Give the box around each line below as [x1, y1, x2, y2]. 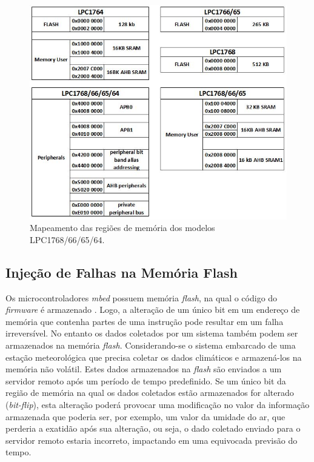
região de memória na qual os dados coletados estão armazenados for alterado [5, 386, 294, 399]
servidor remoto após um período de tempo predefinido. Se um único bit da [5, 374, 286, 387]
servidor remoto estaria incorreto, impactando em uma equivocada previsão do [5, 434, 298, 446]
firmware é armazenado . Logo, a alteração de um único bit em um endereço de [5, 303, 300, 316]
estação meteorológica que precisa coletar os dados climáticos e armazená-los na [5, 350, 302, 363]
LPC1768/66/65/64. [30, 233, 105, 246]
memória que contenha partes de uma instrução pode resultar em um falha [5, 315, 284, 327]
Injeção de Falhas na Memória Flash [5, 263, 238, 281]
